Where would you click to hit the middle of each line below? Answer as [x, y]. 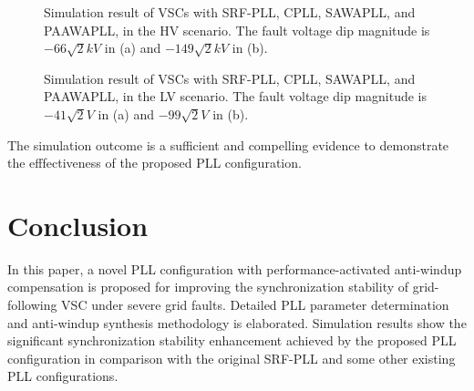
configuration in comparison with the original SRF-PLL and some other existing [232, 358]
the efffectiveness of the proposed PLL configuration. [155, 163]
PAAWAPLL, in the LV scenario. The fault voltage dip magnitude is [236, 96]
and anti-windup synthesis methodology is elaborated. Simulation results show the [237, 322]
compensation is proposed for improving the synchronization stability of [208, 287]
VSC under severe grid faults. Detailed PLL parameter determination [255, 305]
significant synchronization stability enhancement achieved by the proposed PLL [232, 340]
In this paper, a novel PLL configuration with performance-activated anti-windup [235, 268]
